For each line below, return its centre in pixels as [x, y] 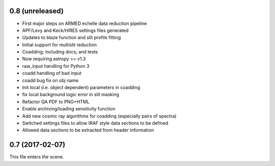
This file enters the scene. [37, 157]
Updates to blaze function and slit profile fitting [72, 38]
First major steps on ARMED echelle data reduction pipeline [85, 23]
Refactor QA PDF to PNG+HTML [56, 101]
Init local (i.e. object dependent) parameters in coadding [81, 88]
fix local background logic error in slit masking [71, 95]
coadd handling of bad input [52, 73]
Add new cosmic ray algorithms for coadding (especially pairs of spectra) [99, 116]
